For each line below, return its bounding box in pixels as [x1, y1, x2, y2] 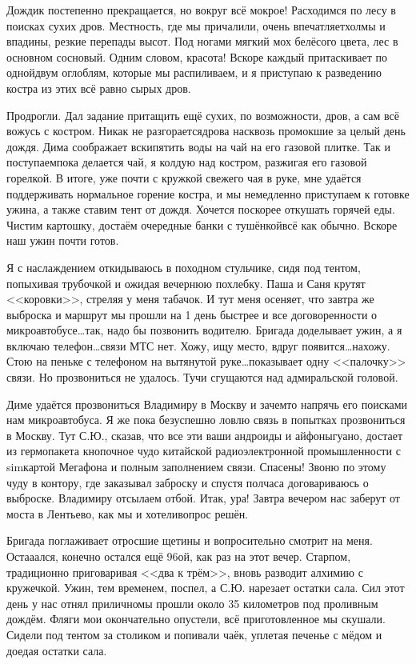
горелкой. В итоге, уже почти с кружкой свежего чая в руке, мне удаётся [6, 169, 362, 186]
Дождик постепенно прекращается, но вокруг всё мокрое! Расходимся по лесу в [6, 2, 396, 18]
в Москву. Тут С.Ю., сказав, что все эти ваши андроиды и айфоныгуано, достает [6, 426, 403, 443]
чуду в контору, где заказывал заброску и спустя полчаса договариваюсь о [6, 474, 369, 490]
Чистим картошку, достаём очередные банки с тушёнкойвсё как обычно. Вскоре [6, 216, 398, 233]
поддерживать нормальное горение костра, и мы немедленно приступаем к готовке [6, 185, 410, 202]
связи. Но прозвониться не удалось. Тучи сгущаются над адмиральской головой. [6, 369, 398, 386]
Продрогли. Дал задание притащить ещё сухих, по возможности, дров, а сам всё [6, 106, 399, 123]
